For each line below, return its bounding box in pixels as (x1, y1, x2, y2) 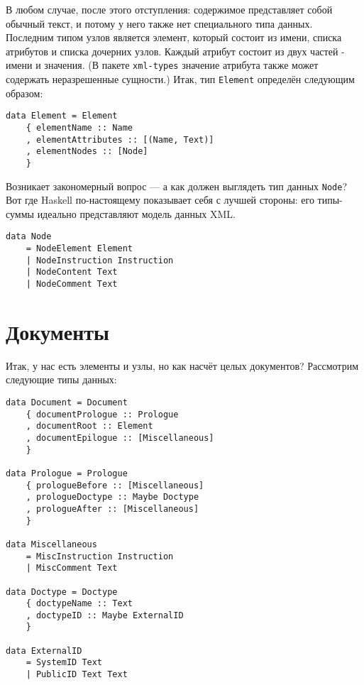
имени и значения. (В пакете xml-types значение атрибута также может (6, 57, 319, 72)
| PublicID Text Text (26, 669, 128, 680)
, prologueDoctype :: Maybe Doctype (26, 492, 199, 503)
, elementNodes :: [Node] (26, 146, 148, 157)
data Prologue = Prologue (6, 468, 128, 478)
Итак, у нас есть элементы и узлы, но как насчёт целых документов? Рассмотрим (6, 358, 359, 373)
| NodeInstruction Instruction (26, 255, 174, 265)
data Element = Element (6, 111, 118, 121)
